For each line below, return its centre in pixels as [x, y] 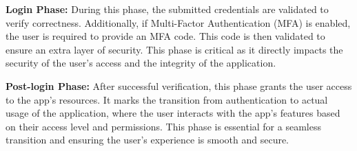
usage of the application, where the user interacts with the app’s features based [173, 113]
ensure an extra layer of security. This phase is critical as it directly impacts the [174, 49]
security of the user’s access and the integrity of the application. [141, 63]
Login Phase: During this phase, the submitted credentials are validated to [167, 9]
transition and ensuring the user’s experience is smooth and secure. [147, 140]
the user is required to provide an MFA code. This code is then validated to [165, 36]
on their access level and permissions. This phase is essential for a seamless [163, 126]
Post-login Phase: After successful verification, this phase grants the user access [179, 85]
